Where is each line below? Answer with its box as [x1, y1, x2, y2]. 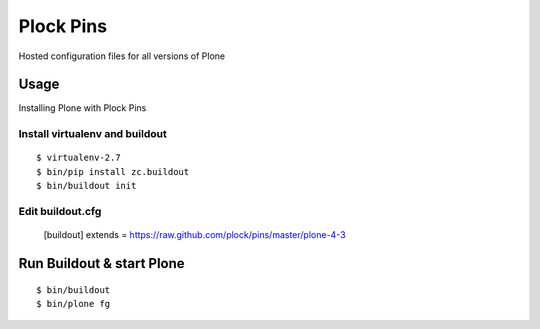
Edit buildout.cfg [18, 204, 102, 218]
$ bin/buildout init [36, 180, 137, 192]
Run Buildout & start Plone [18, 255, 185, 272]
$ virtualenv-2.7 [36, 152, 121, 164]
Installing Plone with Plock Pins [18, 102, 147, 114]
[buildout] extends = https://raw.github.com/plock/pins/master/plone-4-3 [43, 229, 346, 241]
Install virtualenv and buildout [18, 127, 167, 141]
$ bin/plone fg [36, 298, 111, 309]
